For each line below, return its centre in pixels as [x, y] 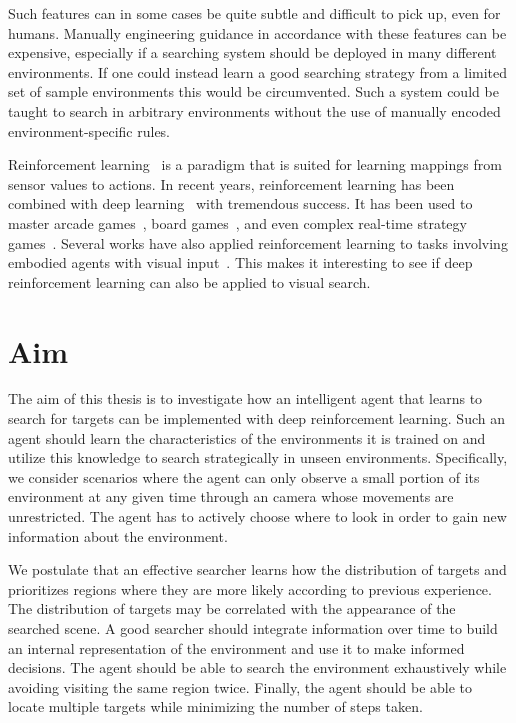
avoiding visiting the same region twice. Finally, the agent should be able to [240, 686]
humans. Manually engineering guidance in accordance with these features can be [257, 32]
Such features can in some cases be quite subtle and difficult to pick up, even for [254, 13]
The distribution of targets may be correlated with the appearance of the [232, 608]
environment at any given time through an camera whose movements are [231, 496]
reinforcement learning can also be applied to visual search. [189, 281]
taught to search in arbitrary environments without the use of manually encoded [254, 110]
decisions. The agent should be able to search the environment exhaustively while [257, 667]
